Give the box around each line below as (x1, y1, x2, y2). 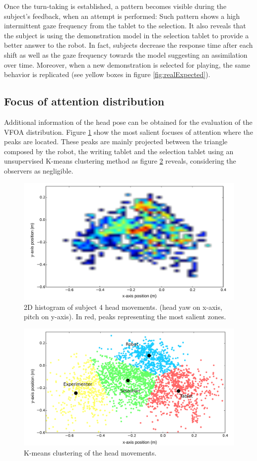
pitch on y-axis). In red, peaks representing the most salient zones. (24, 311, 226, 322)
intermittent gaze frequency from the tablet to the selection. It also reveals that (4, 20, 246, 31)
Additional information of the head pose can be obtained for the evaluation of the (4, 116, 253, 127)
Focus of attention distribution (4, 93, 165, 109)
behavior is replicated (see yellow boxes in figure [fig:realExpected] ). (4, 69, 210, 80)
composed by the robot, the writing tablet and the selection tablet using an (4, 146, 234, 156)
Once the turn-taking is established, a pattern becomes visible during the (4, 1, 227, 11)
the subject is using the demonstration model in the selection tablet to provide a (4, 30, 249, 40)
